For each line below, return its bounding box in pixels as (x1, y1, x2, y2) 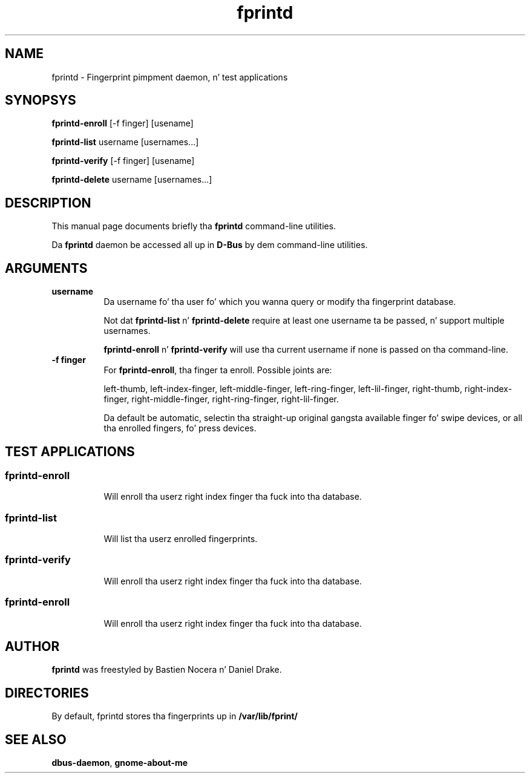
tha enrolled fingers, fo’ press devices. (103, 423, 257, 434)
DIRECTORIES (5, 685, 89, 701)
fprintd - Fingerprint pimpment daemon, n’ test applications (51, 71, 288, 82)
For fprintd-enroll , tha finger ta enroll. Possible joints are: (103, 365, 332, 376)
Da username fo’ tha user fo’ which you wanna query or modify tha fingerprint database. (103, 296, 456, 307)
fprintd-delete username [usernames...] (51, 174, 212, 185)
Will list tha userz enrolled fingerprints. (103, 534, 258, 544)
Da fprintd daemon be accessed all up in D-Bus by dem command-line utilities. (51, 240, 368, 250)
